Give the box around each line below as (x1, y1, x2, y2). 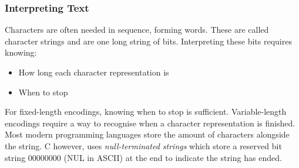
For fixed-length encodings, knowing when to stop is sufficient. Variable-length (5, 105, 287, 118)
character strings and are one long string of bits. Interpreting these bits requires (5, 35, 292, 47)
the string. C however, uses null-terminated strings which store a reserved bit (5, 139, 282, 152)
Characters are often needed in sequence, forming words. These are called (5, 23, 269, 36)
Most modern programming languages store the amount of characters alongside (5, 128, 290, 140)
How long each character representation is (18, 66, 169, 78)
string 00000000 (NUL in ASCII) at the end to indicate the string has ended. (5, 151, 282, 163)
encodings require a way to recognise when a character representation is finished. (5, 116, 295, 129)
